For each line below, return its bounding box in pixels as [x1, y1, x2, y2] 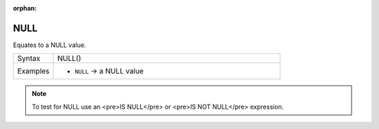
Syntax [17, 53, 41, 63]
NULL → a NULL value [74, 67, 144, 76]
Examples [17, 67, 50, 76]
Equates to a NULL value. [13, 41, 86, 49]
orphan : [13, 4, 37, 12]
